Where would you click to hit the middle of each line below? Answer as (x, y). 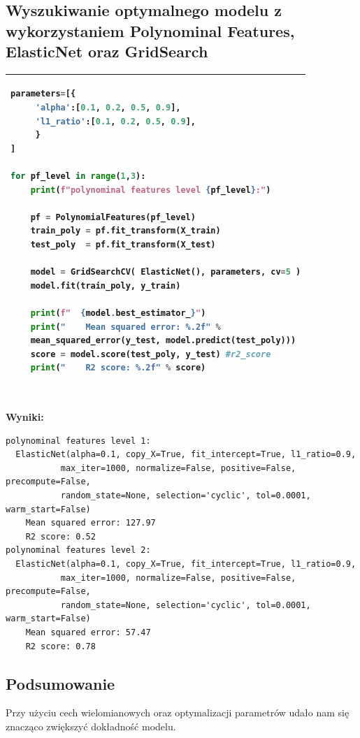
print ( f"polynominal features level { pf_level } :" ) (151, 190)
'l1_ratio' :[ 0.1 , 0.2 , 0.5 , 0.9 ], (115, 121)
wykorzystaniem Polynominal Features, (150, 30)
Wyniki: (25, 417)
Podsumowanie (60, 683)
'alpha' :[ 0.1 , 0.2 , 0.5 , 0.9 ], (108, 108)
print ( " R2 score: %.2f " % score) (118, 368)
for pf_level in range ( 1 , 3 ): (78, 176)
